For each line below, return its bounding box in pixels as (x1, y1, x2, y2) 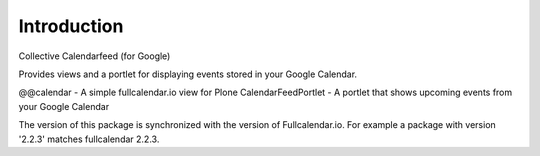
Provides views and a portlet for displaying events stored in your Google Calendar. (18, 68, 358, 80)
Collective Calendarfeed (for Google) (18, 50, 171, 62)
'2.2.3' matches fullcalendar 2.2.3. (18, 133, 160, 145)
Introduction (18, 15, 124, 37)
